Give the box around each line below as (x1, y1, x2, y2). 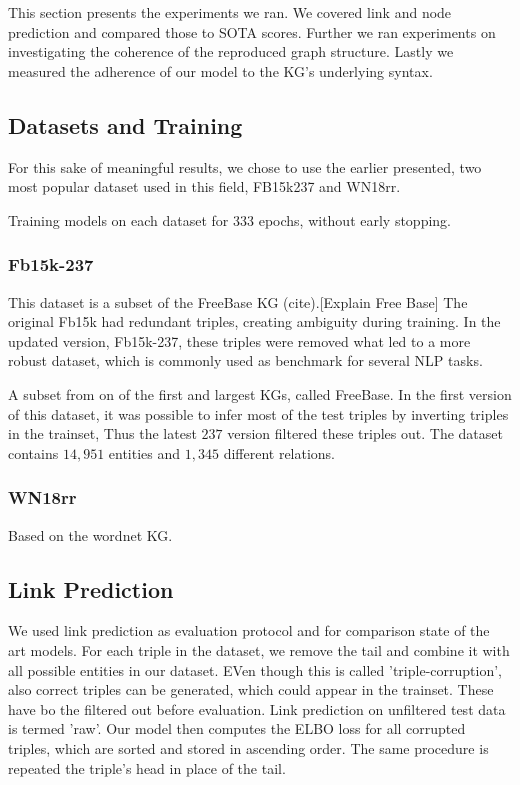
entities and (108, 442, 181, 463)
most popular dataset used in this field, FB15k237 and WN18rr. (8, 176, 401, 197)
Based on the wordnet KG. (8, 524, 173, 545)
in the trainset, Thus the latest (8, 423, 197, 444)
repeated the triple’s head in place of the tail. (8, 757, 286, 778)
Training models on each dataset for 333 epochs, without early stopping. (8, 209, 452, 230)
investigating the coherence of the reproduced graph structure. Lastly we (8, 41, 454, 62)
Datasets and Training (8, 109, 243, 140)
